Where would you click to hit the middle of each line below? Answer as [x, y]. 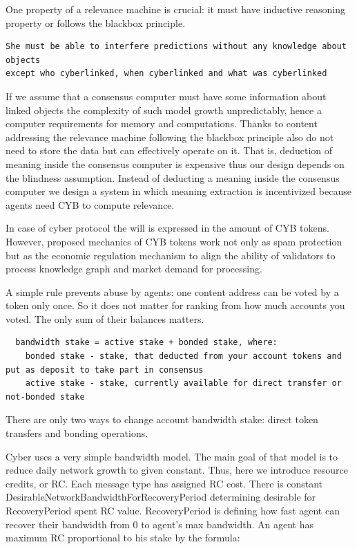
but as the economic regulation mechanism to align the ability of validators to [171, 255]
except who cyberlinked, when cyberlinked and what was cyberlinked [166, 74]
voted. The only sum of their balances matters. [105, 318]
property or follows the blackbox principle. [96, 22]
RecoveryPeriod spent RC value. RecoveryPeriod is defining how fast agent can [173, 510]
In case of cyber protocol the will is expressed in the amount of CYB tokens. [167, 228]
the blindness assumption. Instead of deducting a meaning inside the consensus [173, 177]
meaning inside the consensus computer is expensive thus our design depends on [175, 164]
